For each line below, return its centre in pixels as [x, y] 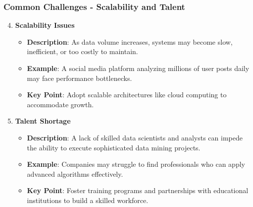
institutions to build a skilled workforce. [88, 200]
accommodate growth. [60, 104]
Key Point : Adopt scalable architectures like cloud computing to [127, 95]
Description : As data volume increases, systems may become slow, [130, 41]
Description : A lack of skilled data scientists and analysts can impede [135, 137]
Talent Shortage [43, 121]
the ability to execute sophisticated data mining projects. [114, 147]
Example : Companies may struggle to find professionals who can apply [136, 164]
